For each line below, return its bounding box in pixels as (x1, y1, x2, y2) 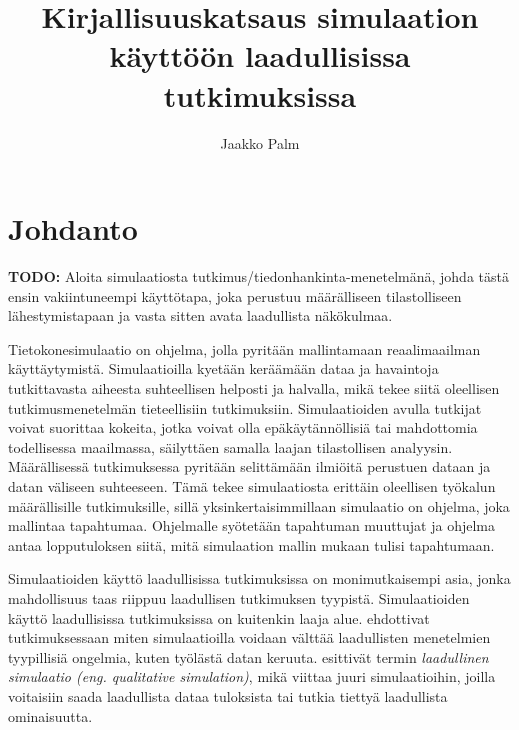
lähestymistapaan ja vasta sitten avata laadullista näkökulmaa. (8, 305, 393, 326)
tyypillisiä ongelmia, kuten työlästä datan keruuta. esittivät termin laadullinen (8, 646, 489, 667)
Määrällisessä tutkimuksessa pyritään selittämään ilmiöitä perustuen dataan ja (8, 456, 491, 477)
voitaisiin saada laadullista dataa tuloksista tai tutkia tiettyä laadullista (8, 685, 448, 706)
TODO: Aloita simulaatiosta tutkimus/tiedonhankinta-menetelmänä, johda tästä (8, 266, 509, 287)
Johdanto (8, 208, 138, 249)
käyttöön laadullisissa (109, 35, 411, 76)
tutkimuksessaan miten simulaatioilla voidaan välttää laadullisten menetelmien (8, 627, 491, 648)
